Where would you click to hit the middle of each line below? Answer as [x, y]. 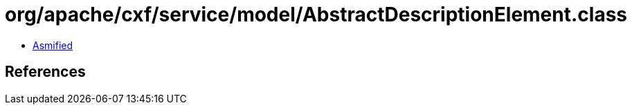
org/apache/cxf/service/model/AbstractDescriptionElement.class [316, 15]
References [45, 72]
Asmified [53, 45]
